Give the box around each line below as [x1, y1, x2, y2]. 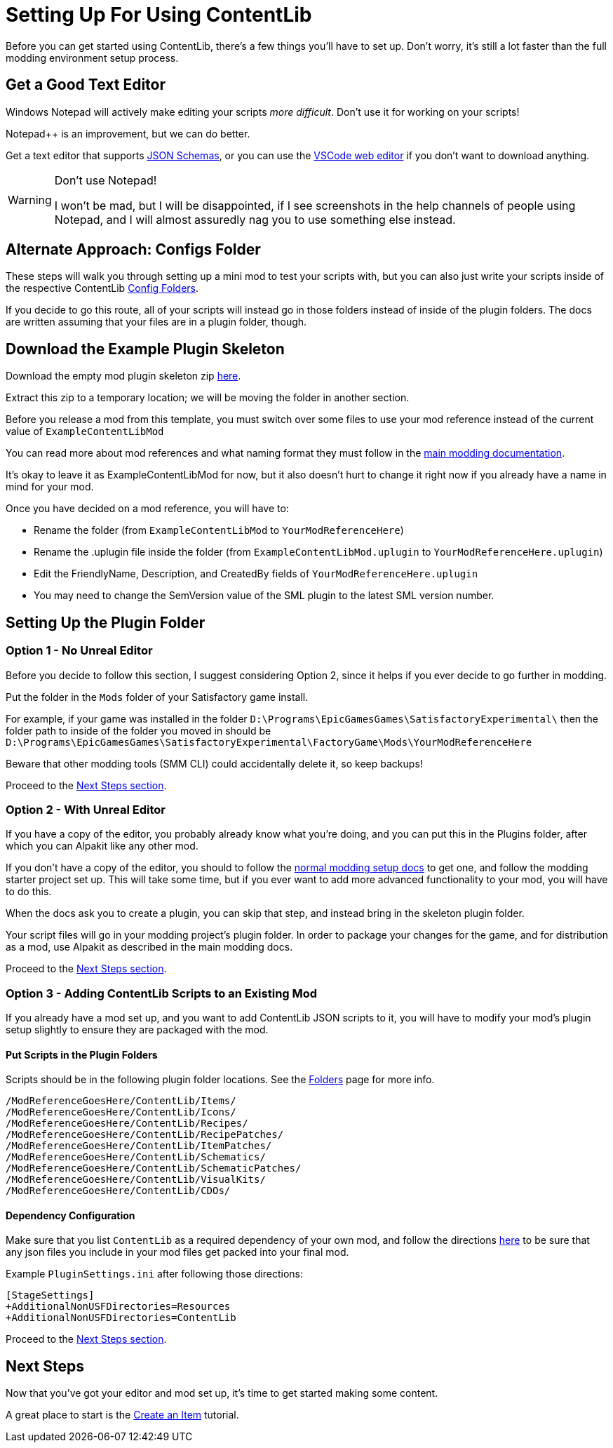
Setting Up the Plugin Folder [6, 613, 206, 631]
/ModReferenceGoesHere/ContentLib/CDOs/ [6, 1185, 231, 1197]
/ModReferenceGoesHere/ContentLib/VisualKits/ [6, 1174, 266, 1186]
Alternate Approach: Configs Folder [6, 241, 261, 259]
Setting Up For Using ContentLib [6, 3, 312, 27]
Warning [8, 192, 52, 207]
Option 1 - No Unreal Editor [6, 643, 153, 658]
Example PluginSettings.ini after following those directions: [6, 1268, 303, 1280]
